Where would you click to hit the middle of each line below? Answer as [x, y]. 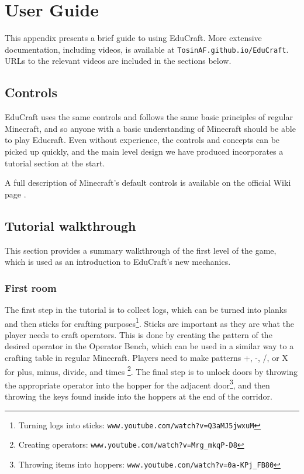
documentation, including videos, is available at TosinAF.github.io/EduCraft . [147, 49]
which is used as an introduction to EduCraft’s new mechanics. [118, 262]
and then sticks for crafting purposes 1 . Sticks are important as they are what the [149, 322]
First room [31, 287]
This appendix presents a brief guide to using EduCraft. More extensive [133, 38]
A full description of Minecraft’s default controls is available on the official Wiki [148, 183]
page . [15, 194]
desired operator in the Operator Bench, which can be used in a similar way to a [149, 346]
